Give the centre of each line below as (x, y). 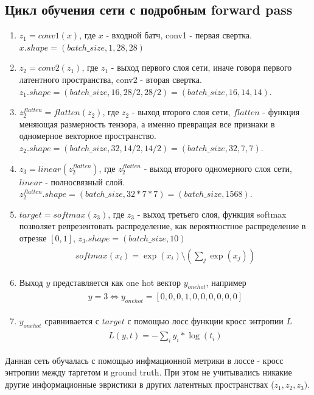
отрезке (33, 237)
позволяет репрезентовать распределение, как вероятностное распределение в (162, 226)
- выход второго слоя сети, (181, 112)
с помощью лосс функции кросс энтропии (205, 321)
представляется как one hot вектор (117, 282)
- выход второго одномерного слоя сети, (218, 168)
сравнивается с (72, 321)
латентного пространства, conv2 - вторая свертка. (110, 79)
